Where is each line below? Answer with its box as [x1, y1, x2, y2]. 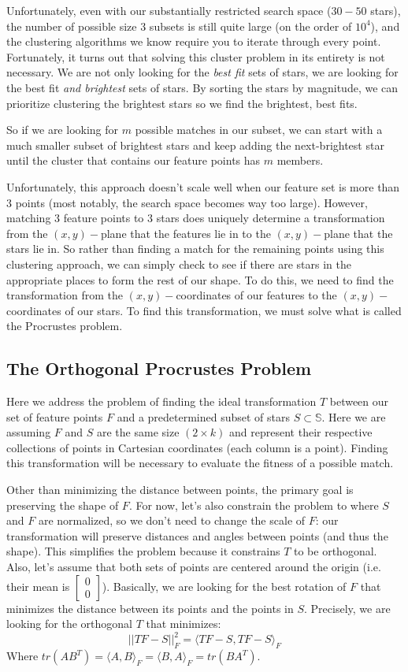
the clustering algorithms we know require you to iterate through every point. [6, 33, 381, 50]
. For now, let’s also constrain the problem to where [128, 496, 379, 513]
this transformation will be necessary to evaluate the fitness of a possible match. [6, 455, 394, 471]
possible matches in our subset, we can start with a [135, 121, 383, 138]
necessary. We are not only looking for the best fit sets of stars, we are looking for [6, 64, 399, 80]
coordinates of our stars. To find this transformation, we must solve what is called [6, 302, 402, 318]
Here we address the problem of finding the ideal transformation [6, 393, 317, 410]
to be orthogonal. [294, 543, 377, 559]
